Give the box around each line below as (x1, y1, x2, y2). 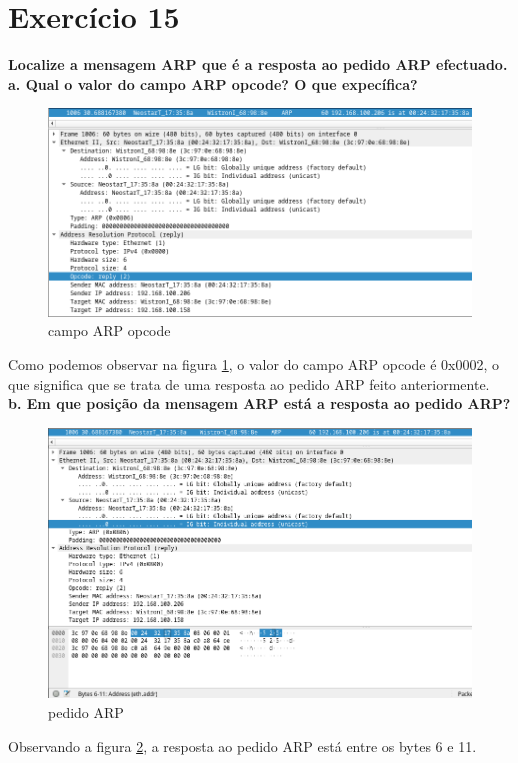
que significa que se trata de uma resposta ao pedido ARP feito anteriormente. (8, 373, 490, 394)
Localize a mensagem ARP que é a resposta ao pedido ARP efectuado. (8, 54, 508, 75)
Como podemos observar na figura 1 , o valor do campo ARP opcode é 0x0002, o (8, 354, 500, 375)
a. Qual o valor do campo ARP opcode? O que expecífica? (8, 73, 418, 94)
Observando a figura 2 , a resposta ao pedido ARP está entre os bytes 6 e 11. (8, 735, 477, 756)
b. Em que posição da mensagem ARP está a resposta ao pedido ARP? (8, 393, 511, 414)
